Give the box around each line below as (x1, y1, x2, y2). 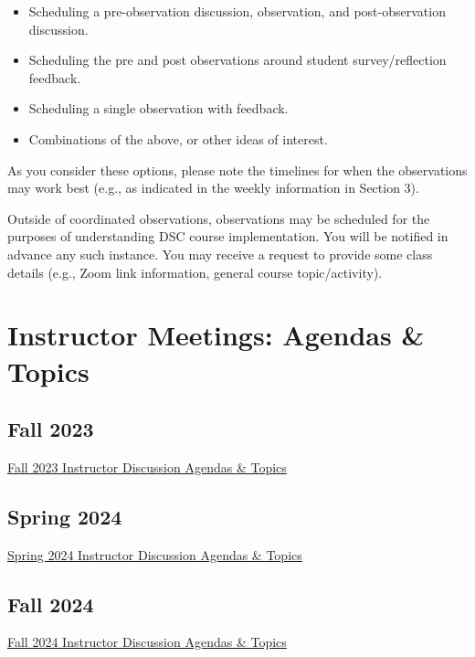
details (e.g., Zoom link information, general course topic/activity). (7, 262, 383, 281)
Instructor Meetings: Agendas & (7, 316, 425, 354)
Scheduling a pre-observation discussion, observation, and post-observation (28, 2, 446, 20)
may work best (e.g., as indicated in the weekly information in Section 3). (7, 178, 419, 197)
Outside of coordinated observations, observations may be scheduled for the (7, 208, 430, 228)
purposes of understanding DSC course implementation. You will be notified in (7, 227, 449, 246)
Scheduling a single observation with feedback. (28, 99, 289, 118)
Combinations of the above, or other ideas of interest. (28, 129, 328, 148)
